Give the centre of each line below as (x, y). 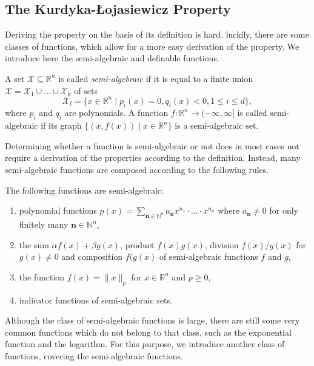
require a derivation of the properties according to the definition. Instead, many (153, 158)
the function (42, 276)
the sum (34, 244)
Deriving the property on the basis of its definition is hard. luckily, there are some (157, 34)
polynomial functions (58, 210)
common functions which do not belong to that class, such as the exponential (148, 332)
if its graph (61, 125)
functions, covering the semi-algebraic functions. (94, 355)
